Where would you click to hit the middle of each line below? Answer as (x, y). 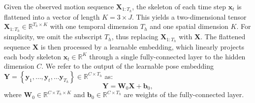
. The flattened (223, 37)
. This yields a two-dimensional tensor (189, 16)
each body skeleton (32, 56)
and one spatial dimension (189, 26)
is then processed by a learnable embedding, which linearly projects (142, 47)
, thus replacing (135, 37)
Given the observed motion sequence (59, 6)
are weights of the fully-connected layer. (184, 94)
